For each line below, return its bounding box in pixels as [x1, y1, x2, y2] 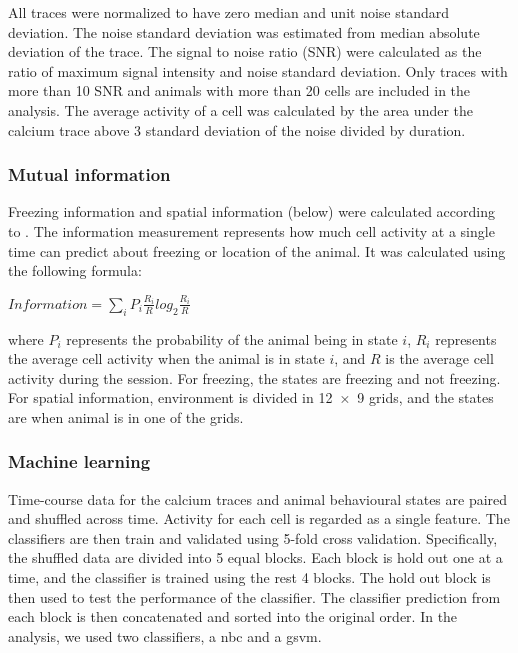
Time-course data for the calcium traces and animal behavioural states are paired [8, 488, 508, 509]
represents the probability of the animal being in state [66, 328, 398, 349]
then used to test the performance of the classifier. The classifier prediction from [8, 586, 501, 607]
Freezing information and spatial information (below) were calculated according [8, 201, 496, 222]
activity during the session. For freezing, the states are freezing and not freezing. [8, 367, 501, 388]
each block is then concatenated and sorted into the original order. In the [8, 606, 458, 627]
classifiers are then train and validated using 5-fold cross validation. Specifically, [8, 527, 498, 548]
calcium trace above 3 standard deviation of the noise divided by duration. [8, 119, 466, 140]
